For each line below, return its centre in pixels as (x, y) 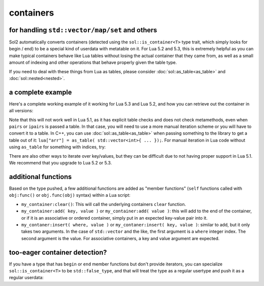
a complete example (40, 92)
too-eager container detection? (58, 252)
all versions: (21, 111)
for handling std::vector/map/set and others (83, 30)
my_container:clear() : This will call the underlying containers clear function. (104, 204)
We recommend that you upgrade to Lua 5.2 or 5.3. (60, 163)
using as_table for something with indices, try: (57, 147)
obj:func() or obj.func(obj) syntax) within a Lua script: (70, 195)
